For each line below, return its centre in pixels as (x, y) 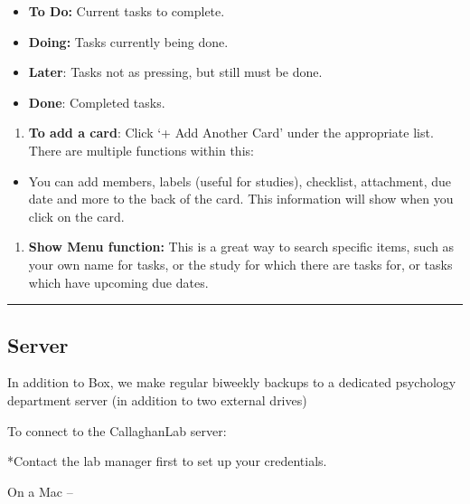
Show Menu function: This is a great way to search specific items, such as (241, 247)
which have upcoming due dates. (118, 282)
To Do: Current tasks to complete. (127, 11)
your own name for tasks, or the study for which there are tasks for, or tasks (240, 264)
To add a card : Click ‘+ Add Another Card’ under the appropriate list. (231, 133)
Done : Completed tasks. (97, 102)
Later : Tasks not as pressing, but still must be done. (175, 72)
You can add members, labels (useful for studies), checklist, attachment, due (240, 181)
